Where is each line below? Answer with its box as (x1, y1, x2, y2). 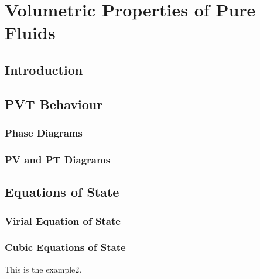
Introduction (5, 60, 83, 78)
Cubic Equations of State (5, 240, 126, 254)
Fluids (5, 20, 56, 44)
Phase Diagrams (5, 125, 83, 140)
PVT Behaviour (5, 95, 103, 113)
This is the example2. (5, 263, 82, 275)
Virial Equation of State (5, 213, 121, 228)
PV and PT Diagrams (5, 152, 111, 166)
